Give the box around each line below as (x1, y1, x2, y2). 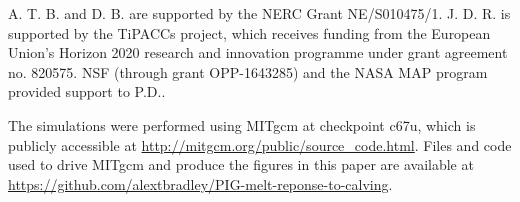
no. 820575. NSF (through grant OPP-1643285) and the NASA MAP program (8, 61, 488, 82)
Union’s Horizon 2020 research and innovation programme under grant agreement (8, 42, 508, 63)
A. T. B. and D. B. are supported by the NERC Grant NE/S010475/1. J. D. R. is (8, 3, 511, 23)
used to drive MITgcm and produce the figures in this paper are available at (8, 154, 474, 175)
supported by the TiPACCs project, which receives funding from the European (8, 22, 491, 43)
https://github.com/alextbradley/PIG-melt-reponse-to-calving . (8, 173, 393, 194)
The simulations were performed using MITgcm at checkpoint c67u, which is (8, 114, 476, 135)
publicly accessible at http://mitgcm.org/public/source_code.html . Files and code (8, 134, 512, 155)
